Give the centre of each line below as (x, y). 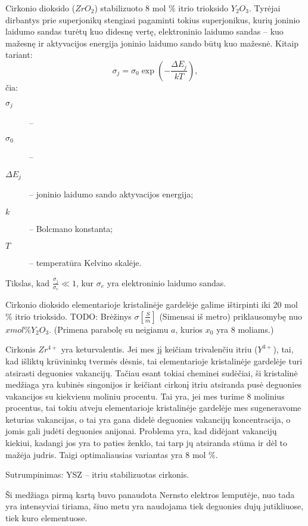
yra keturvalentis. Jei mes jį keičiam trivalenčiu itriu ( (159, 349)
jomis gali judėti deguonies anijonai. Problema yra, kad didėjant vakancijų (141, 431)
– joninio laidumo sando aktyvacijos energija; (111, 194)
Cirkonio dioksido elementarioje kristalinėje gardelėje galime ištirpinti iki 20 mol (152, 304)
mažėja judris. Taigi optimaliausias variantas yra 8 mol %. (112, 454)
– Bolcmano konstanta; (71, 228)
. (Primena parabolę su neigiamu (109, 329)
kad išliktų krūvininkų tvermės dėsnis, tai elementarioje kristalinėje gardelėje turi (154, 361)
